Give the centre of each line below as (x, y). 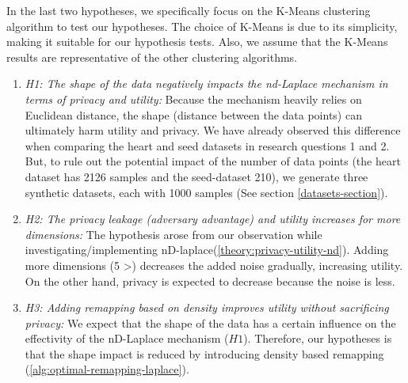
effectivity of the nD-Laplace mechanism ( (127, 338)
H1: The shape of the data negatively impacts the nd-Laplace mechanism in (206, 83)
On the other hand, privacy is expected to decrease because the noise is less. (210, 281)
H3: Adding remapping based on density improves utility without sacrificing (207, 307)
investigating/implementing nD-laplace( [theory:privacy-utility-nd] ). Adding (207, 250)
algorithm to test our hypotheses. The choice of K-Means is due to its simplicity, (202, 26)
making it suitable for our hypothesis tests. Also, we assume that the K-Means (197, 42)
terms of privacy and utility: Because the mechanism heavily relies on (193, 99)
